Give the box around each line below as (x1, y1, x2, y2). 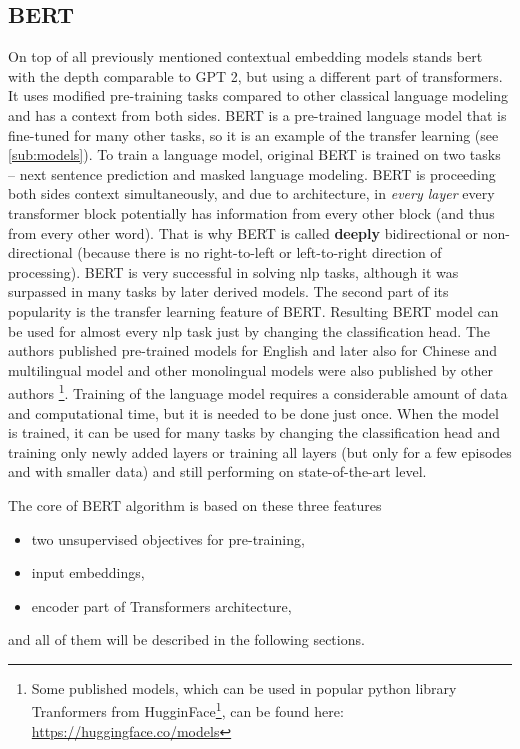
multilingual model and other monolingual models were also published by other (8, 359, 493, 380)
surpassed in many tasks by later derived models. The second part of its (8, 281, 449, 302)
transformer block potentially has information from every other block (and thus (8, 202, 495, 223)
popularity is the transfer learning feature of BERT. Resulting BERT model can (8, 300, 499, 321)
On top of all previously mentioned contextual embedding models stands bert (8, 46, 483, 67)
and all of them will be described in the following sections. (8, 629, 365, 650)
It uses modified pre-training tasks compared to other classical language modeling (8, 85, 508, 106)
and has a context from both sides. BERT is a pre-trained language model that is (8, 104, 507, 125)
